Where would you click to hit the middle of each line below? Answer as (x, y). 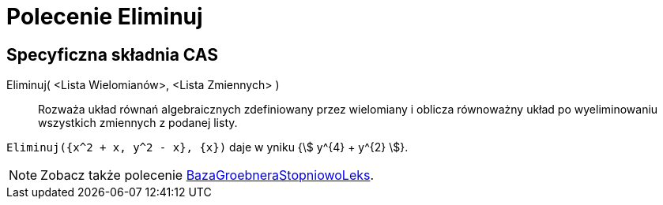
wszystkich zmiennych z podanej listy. (138, 123)
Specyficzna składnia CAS (112, 54)
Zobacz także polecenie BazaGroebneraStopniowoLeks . (207, 175)
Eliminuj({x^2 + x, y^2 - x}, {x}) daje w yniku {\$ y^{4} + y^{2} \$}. (207, 147)
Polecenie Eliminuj (105, 17)
